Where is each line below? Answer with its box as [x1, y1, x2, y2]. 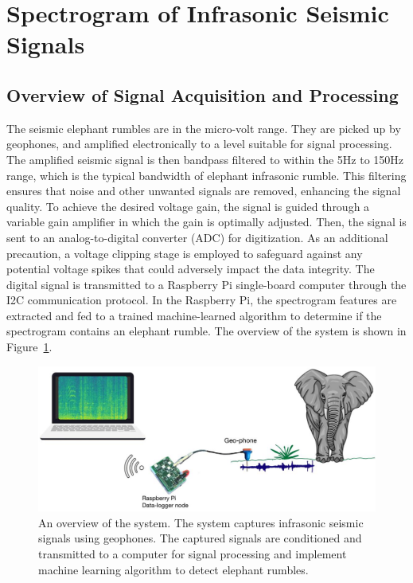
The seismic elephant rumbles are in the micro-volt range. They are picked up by [6, 119, 401, 136]
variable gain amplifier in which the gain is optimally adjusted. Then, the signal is [6, 213, 407, 230]
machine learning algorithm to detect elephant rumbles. [38, 561, 309, 577]
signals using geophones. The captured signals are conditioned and [38, 530, 362, 546]
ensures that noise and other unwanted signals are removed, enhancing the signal [6, 182, 401, 199]
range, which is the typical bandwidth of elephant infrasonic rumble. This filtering [6, 166, 407, 183]
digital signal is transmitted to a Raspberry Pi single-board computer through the [6, 276, 407, 292]
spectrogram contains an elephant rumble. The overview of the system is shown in [6, 323, 407, 339]
